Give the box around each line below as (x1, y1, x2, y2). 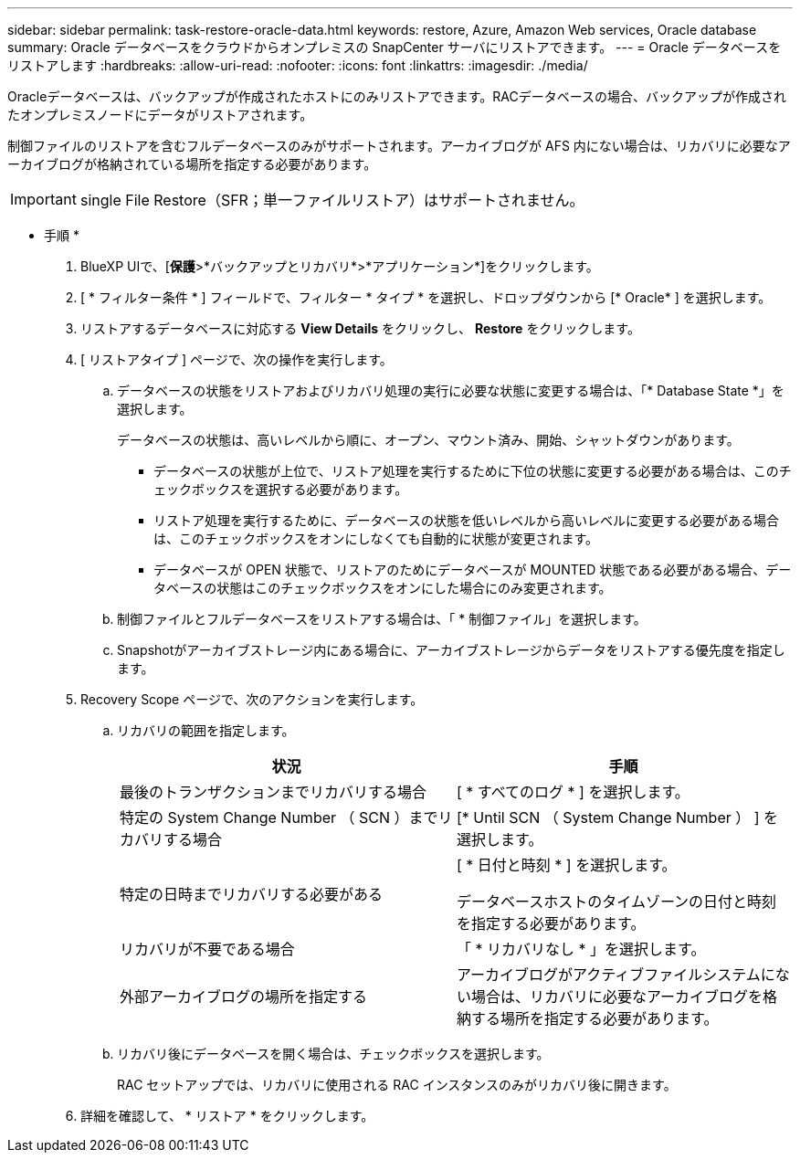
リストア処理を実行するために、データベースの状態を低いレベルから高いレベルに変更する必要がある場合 (153, 512, 779, 528)
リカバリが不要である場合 (120, 940, 295, 958)
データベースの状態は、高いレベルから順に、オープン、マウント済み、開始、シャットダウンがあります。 (117, 432, 740, 448)
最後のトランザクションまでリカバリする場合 (120, 783, 427, 801)
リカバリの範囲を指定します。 (117, 722, 295, 738)
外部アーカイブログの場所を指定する (120, 987, 368, 1006)
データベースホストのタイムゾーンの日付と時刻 (457, 892, 777, 911)
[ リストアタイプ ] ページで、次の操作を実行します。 (80, 352, 393, 367)
